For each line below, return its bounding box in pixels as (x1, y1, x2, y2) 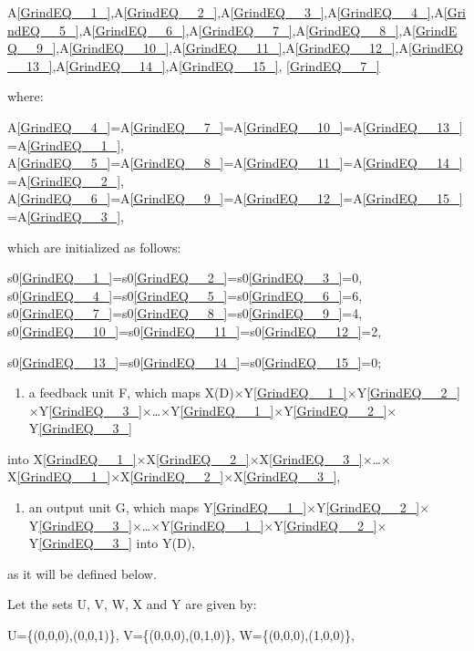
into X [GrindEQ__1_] (7, 449, 137, 468)
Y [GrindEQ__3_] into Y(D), (28, 533, 195, 553)
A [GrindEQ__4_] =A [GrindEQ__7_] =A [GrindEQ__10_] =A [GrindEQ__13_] (7, 117, 463, 136)
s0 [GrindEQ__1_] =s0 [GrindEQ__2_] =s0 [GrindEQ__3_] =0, (7, 268, 363, 287)
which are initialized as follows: (7, 237, 181, 256)
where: (7, 87, 44, 106)
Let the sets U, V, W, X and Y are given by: (7, 594, 257, 614)
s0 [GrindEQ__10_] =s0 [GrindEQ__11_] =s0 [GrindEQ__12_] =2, (7, 321, 382, 340)
